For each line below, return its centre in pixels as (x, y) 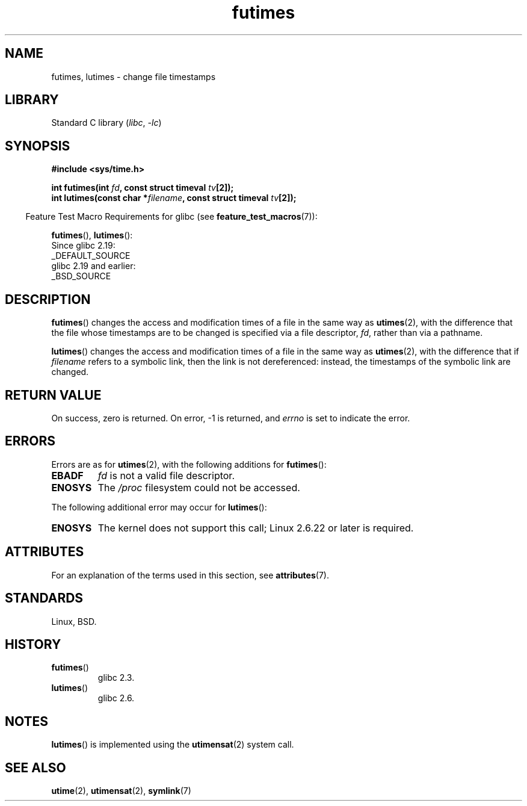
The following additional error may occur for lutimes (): (159, 507)
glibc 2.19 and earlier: (94, 266)
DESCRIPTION (48, 299)
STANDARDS (44, 598)
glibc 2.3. (116, 678)
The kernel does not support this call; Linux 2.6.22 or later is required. (256, 528)
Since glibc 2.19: (83, 246)
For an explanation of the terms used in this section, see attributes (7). (190, 575)
